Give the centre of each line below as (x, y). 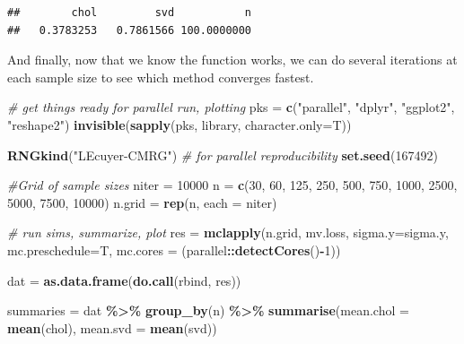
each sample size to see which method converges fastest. (161, 77)
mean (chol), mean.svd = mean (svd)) (112, 327)
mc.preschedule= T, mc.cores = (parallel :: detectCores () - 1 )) (174, 249)
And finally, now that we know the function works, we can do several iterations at (232, 60)
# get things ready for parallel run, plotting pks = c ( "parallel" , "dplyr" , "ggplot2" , (231, 107)
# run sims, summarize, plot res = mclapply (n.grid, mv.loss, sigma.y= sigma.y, (228, 232)
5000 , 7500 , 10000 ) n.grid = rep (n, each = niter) (142, 202)
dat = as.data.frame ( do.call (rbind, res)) (124, 280)
